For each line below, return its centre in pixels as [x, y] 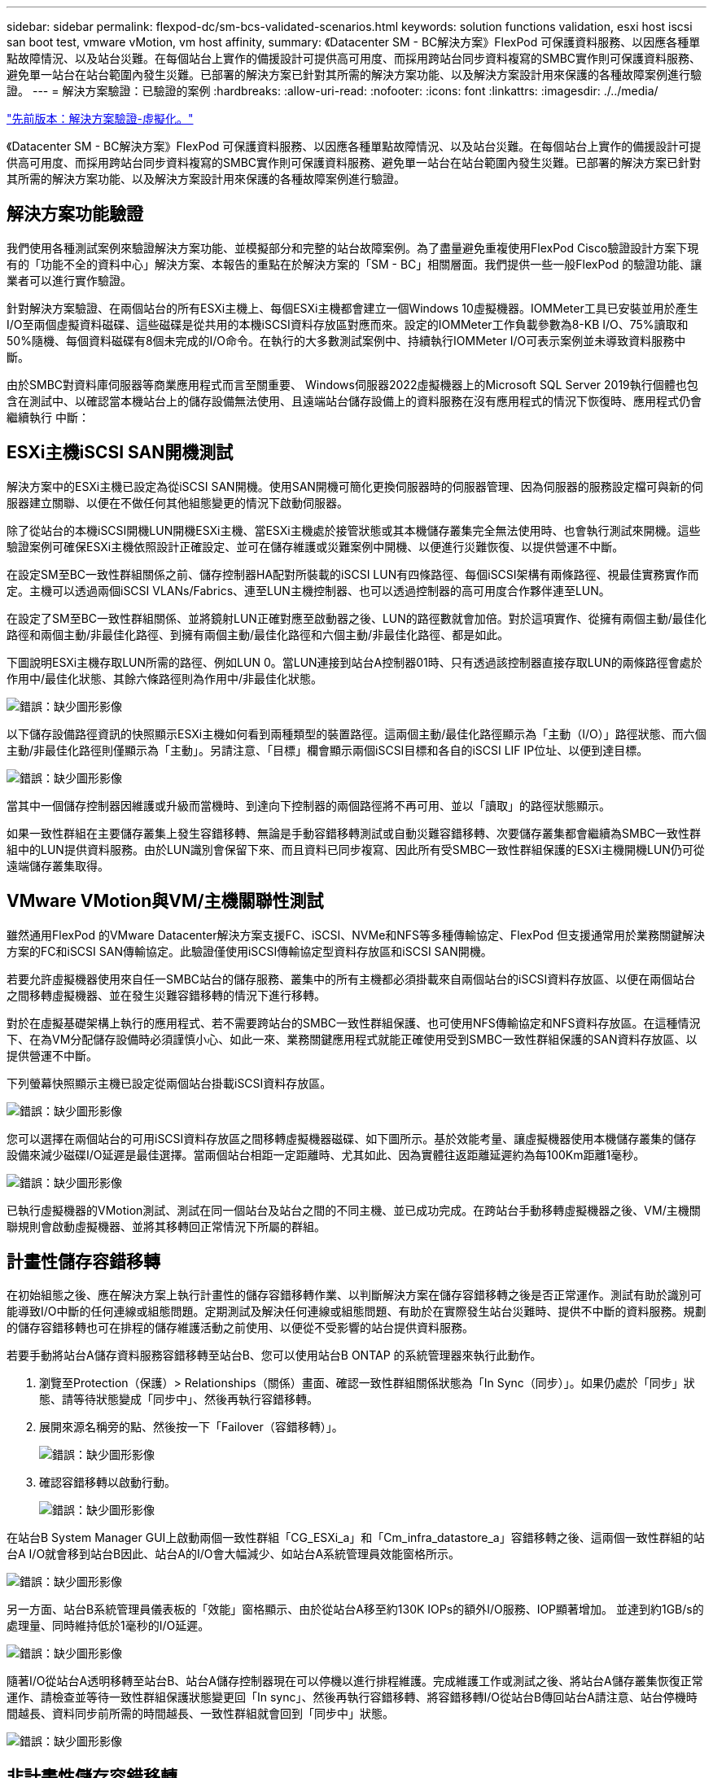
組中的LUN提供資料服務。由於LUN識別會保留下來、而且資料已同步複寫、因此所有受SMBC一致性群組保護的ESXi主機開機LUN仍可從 [356, 849]
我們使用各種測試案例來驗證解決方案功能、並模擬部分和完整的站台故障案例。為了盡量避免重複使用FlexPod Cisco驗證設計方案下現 [353, 247]
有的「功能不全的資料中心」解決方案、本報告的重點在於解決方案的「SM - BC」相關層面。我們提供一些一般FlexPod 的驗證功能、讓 [354, 264]
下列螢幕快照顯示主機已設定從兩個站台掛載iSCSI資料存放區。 [169, 1083]
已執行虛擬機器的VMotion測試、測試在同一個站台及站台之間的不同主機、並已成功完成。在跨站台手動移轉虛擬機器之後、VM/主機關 [354, 1210]
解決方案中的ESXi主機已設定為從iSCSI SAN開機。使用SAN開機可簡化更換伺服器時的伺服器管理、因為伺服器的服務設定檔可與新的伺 [355, 486]
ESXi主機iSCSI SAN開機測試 [120, 453]
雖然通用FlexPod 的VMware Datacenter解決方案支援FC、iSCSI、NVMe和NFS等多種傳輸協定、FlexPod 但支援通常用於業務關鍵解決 [356, 935]
